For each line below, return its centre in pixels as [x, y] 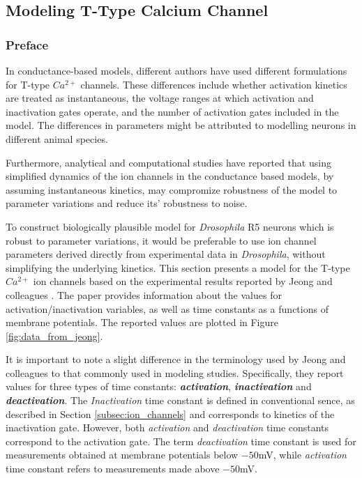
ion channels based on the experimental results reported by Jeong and [183, 281]
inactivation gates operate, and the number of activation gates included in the [172, 111]
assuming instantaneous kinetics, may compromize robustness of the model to [172, 189]
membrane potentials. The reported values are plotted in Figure [142, 322]
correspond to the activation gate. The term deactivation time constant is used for [181, 441]
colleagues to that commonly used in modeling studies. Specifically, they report [175, 372]
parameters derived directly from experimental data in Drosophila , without [166, 254]
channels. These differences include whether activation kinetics [214, 84]
